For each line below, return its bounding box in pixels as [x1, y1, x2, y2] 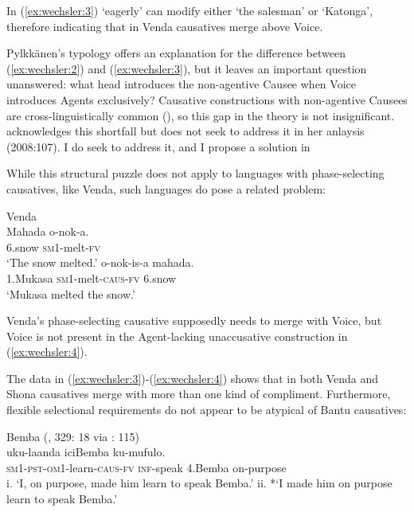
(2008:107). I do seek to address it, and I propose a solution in [6, 138, 310, 154]
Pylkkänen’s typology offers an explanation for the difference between [6, 45, 346, 61]
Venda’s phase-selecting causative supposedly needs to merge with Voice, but [6, 312, 382, 329]
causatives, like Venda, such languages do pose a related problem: [6, 180, 326, 197]
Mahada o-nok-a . [6, 223, 89, 240]
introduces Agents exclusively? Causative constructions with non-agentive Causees [6, 91, 408, 107]
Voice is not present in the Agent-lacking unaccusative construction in [6, 327, 348, 344]
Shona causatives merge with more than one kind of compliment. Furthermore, [6, 385, 391, 402]
